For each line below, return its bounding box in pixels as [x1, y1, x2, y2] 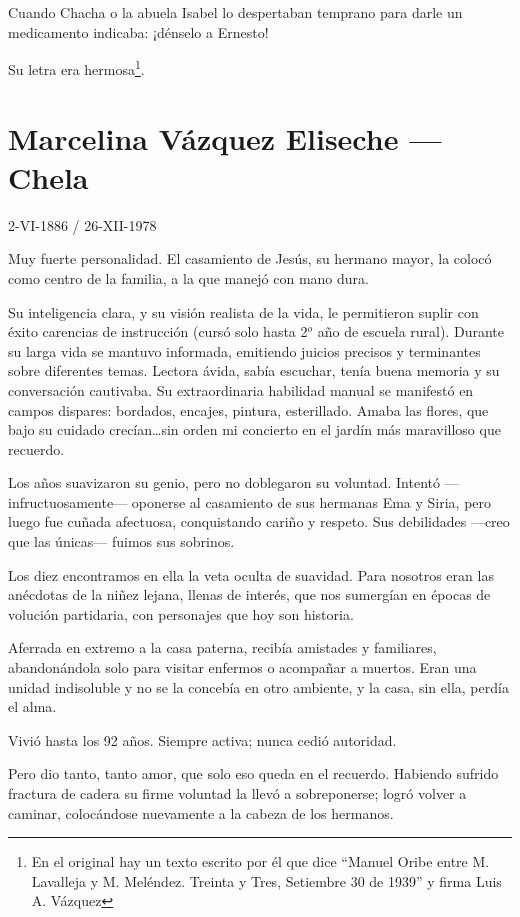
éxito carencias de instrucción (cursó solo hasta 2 [8, 321, 308, 342]
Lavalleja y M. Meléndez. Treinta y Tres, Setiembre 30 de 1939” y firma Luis [31, 870, 502, 891]
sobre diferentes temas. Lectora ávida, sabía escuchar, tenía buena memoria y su [8, 360, 500, 381]
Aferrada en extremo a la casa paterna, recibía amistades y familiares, [8, 637, 437, 658]
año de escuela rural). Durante [317, 321, 505, 342]
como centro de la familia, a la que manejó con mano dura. [8, 267, 369, 288]
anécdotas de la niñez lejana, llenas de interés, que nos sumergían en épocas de [8, 584, 491, 605]
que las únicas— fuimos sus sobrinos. [8, 531, 235, 552]
